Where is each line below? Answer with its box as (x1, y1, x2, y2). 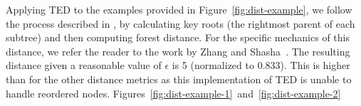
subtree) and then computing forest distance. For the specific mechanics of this (6, 30, 350, 45)
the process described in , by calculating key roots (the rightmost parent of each (6, 16, 355, 31)
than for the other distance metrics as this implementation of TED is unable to (6, 71, 352, 86)
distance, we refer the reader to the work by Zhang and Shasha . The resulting (6, 43, 350, 58)
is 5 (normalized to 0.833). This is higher (172, 58, 350, 73)
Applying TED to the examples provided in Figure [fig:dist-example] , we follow (6, 2, 352, 16)
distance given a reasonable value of (6, 58, 162, 73)
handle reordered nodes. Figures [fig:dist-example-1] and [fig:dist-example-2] (6, 85, 341, 100)
